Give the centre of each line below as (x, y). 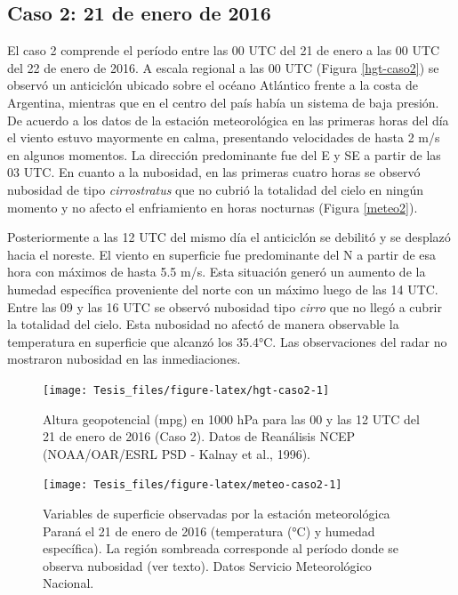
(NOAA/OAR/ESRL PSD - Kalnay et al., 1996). (177, 453)
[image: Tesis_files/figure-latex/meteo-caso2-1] (193, 485)
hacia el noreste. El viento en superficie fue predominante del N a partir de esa (222, 254)
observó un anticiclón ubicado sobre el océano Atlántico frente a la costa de (213, 85)
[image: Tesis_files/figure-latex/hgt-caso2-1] (186, 390)
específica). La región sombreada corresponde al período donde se (221, 548)
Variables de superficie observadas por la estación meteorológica (217, 513)
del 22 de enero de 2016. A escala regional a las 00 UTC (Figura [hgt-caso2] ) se (223, 67)
